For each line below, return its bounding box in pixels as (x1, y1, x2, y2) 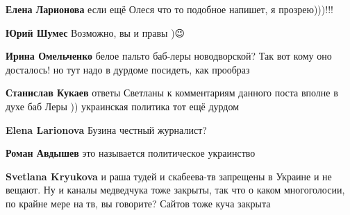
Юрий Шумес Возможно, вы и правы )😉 (6, 25, 185, 40)
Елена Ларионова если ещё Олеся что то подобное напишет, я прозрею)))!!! (6, 2, 333, 16)
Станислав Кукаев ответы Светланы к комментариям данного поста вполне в (6, 85, 338, 100)
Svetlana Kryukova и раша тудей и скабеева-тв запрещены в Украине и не (6, 169, 332, 183)
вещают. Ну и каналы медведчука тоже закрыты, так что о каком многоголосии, (6, 182, 345, 197)
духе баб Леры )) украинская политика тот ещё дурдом (6, 98, 240, 113)
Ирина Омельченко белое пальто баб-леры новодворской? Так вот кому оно (6, 49, 332, 63)
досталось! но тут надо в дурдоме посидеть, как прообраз (6, 62, 250, 76)
